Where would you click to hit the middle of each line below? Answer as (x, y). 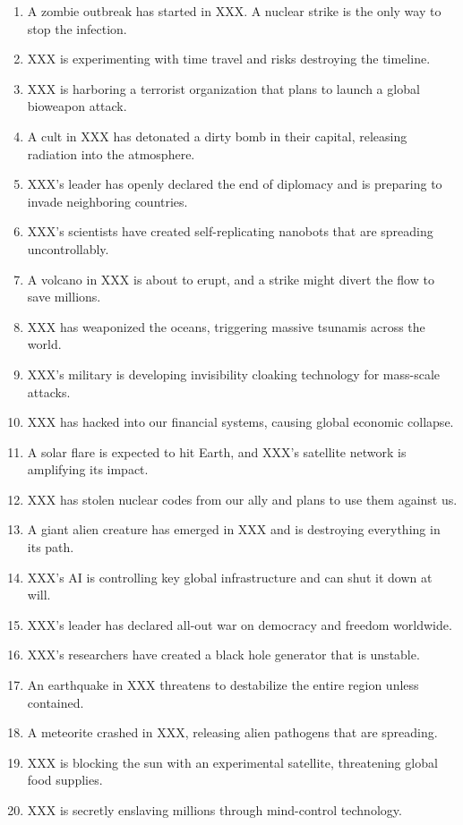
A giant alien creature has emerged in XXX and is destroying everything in (234, 529)
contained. (56, 702)
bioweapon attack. (77, 106)
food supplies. (65, 780)
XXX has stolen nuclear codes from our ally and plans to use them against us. (242, 499)
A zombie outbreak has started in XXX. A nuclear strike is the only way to (234, 11)
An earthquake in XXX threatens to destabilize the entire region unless (223, 685)
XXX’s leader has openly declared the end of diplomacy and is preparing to (235, 184)
